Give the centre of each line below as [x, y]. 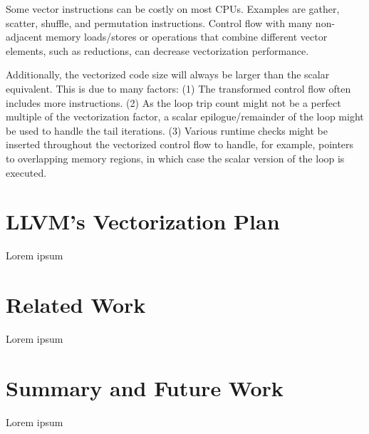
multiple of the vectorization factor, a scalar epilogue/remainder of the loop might [185, 117]
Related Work [76, 305]
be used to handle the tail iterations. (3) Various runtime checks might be [167, 130]
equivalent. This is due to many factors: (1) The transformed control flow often [178, 88]
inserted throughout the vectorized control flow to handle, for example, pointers [180, 144]
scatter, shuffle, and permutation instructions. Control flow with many [159, 22]
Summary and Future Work [145, 387]
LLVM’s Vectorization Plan [143, 221]
